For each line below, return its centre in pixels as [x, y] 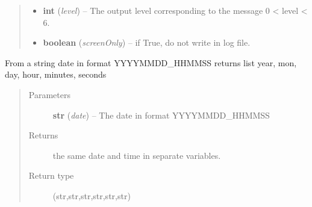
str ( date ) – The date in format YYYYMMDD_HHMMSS [161, 115]
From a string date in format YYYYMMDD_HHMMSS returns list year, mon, [151, 62]
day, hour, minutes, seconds [56, 74]
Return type [51, 175]
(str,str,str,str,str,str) [92, 195]
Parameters [49, 94]
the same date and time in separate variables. [137, 155]
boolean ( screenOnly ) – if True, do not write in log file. [147, 42]
